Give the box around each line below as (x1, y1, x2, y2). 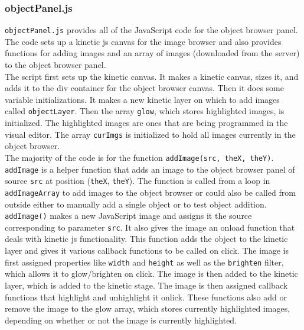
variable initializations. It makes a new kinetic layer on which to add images (5, 93, 280, 105)
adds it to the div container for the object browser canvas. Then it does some (5, 82, 285, 94)
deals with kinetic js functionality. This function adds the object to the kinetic (5, 232, 288, 245)
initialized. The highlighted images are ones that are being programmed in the (5, 117, 288, 129)
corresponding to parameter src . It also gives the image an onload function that (5, 221, 295, 233)
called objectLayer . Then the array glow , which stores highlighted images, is (5, 105, 285, 117)
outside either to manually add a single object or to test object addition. (5, 198, 267, 210)
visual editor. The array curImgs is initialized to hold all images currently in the (5, 128, 296, 140)
